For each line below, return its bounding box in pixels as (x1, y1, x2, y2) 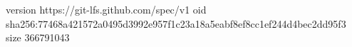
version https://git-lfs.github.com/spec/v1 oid (6, 2, 207, 16)
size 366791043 (6, 30, 70, 45)
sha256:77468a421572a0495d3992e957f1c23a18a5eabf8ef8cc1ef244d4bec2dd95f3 (6, 16, 346, 31)
